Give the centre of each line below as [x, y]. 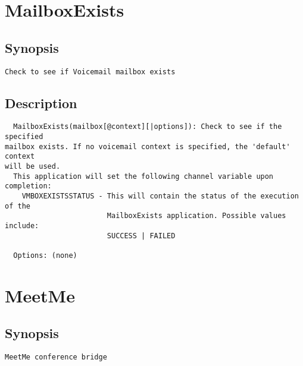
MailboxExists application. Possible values [196, 216]
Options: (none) [45, 255]
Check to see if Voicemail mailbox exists [90, 72]
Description [41, 102]
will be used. [33, 167]
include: [22, 226]
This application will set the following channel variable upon [143, 176]
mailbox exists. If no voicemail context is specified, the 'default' [148, 146]
